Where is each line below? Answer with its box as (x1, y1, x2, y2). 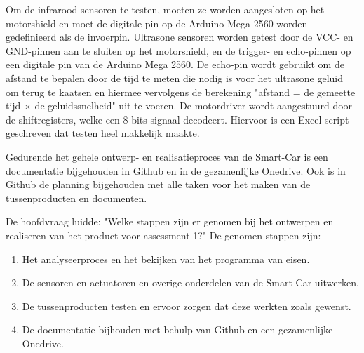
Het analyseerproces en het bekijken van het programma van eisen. (22, 251, 310, 266)
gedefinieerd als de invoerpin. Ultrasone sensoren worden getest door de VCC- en (6, 29, 353, 44)
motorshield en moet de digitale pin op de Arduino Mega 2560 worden (6, 15, 308, 30)
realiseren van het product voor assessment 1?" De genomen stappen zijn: (6, 227, 321, 242)
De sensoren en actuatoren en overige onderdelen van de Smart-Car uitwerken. (22, 275, 359, 290)
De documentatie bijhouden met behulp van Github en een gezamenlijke (22, 322, 333, 337)
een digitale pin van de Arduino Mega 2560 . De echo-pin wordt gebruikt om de (6, 57, 344, 72)
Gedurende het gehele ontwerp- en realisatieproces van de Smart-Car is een (6, 149, 328, 164)
